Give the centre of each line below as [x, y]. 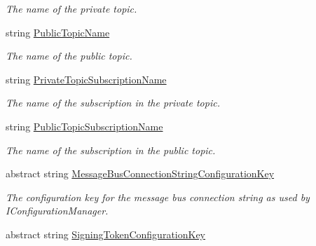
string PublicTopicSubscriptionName [84, 126]
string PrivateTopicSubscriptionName [86, 79]
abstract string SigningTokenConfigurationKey [106, 234]
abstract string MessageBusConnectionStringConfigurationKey [140, 173]
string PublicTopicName [58, 32]
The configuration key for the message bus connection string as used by [158, 197]
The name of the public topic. [69, 56]
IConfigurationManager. [57, 211]
